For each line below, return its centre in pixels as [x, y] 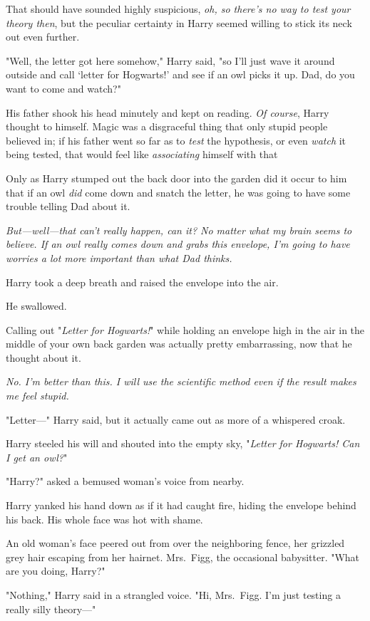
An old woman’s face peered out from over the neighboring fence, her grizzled [175, 543]
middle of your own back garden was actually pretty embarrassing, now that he [179, 344]
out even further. [43, 37]
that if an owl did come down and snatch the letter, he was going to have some [178, 192]
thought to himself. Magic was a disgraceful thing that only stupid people [167, 126]
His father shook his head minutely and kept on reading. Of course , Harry [168, 112]
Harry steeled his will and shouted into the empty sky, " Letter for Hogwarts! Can [183, 443]
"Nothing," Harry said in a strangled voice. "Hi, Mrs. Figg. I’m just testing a [173, 595]
